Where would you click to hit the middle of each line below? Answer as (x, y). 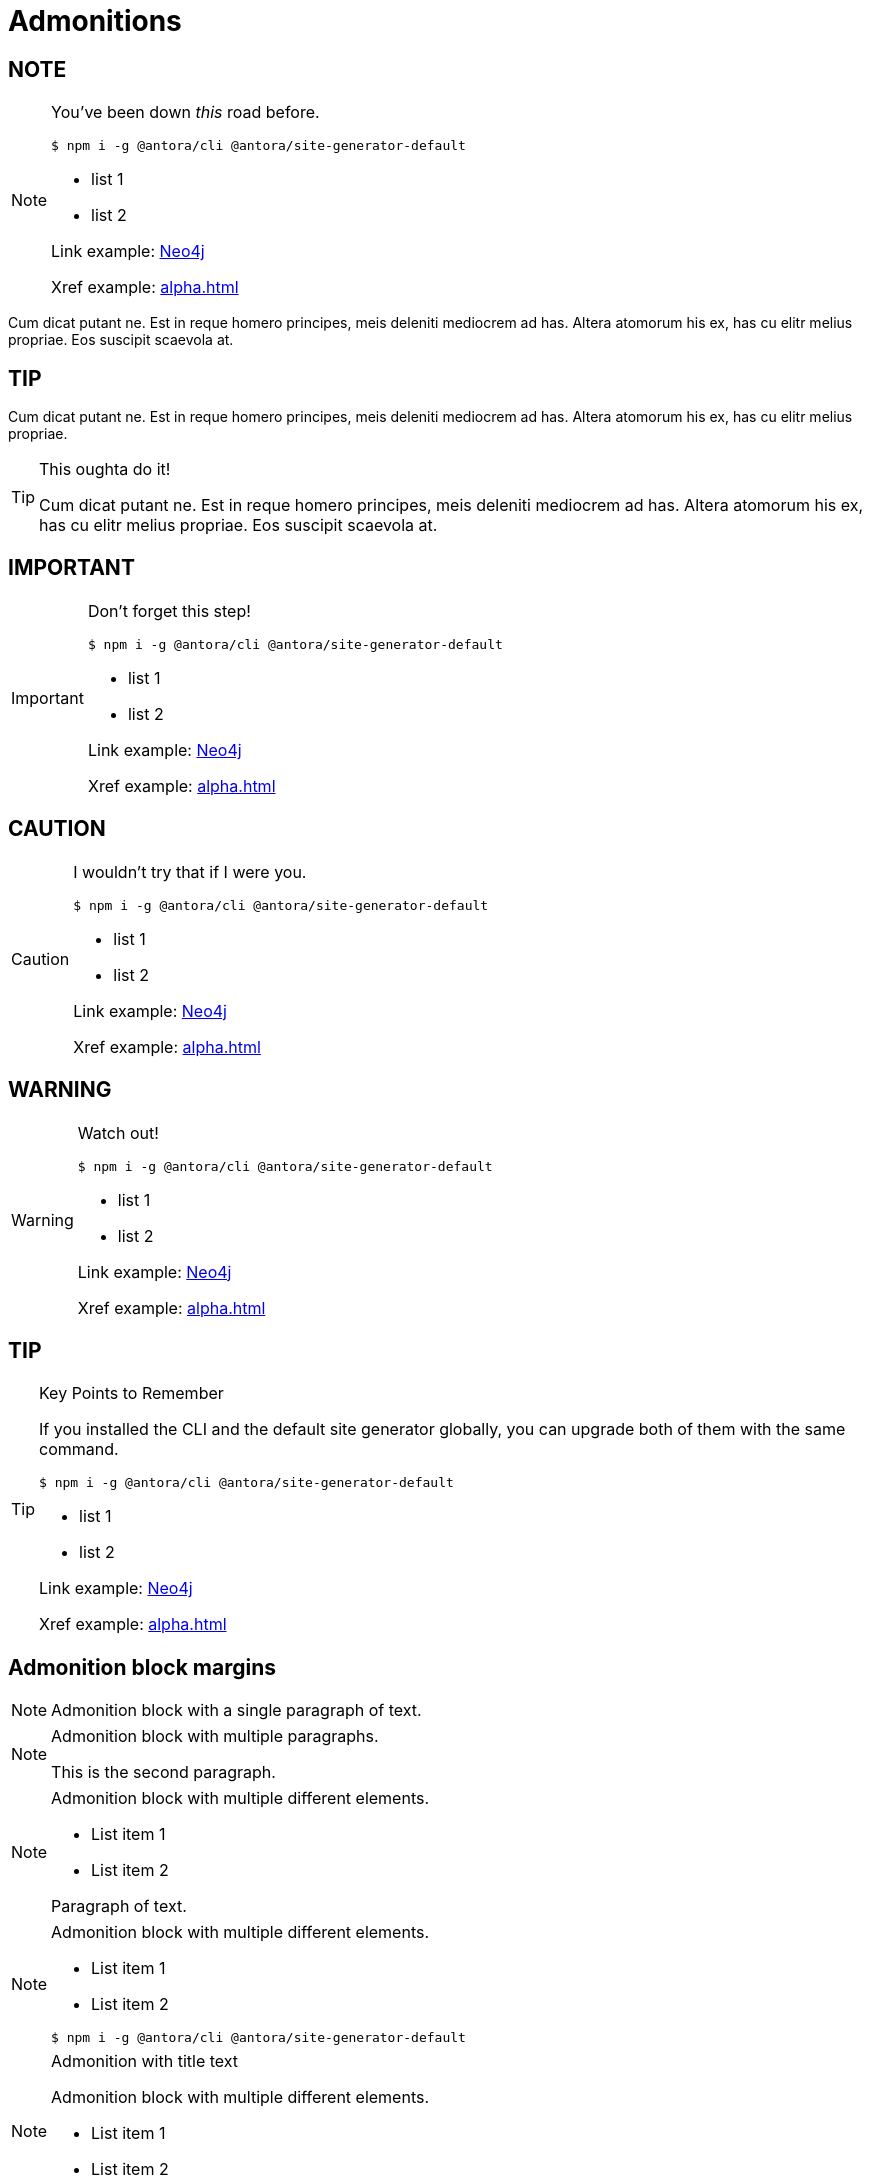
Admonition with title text (145, 2061)
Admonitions (95, 21)
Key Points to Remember (131, 1393)
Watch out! (118, 1132)
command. (79, 1449)
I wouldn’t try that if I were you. (190, 871)
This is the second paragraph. (163, 1772)
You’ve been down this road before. (185, 112)
